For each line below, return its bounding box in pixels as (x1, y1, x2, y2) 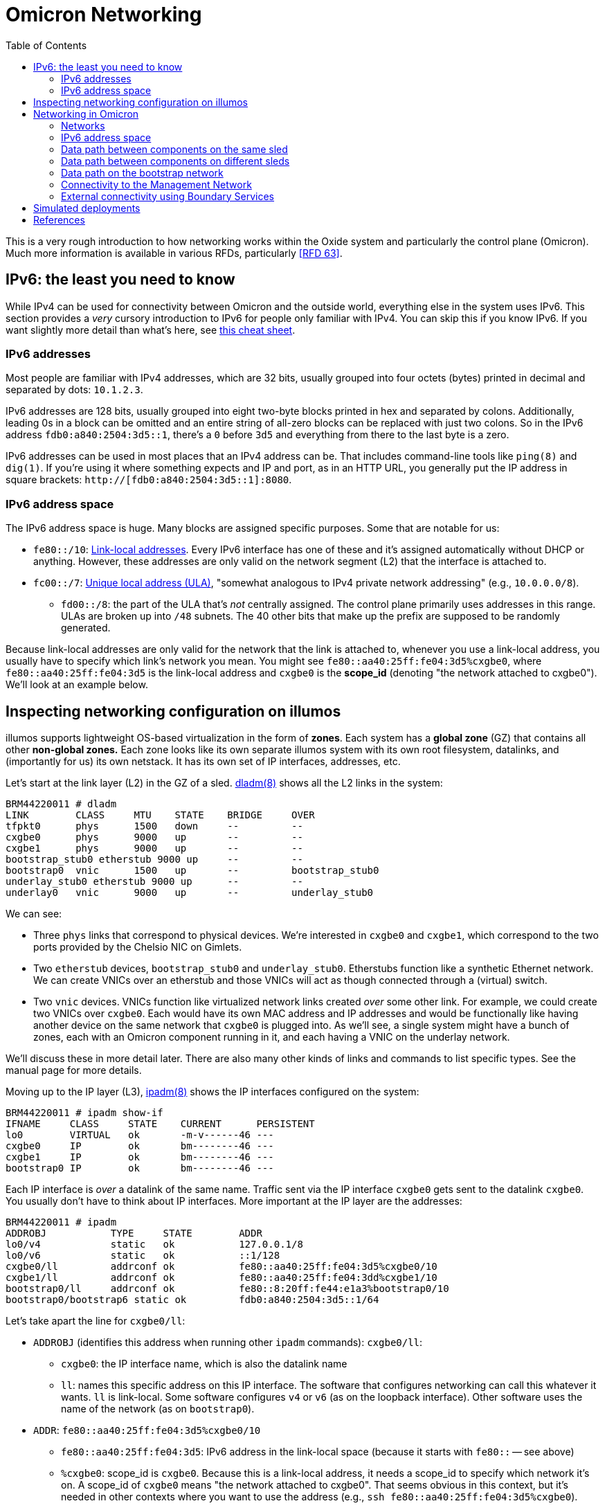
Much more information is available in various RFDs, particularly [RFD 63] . (6, 246, 343, 259)
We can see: (6, 907, 62, 919)
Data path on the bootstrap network (61, 166, 224, 179)
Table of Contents (6, 39, 87, 51)
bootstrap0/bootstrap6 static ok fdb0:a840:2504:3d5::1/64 (6, 1293, 379, 1305)
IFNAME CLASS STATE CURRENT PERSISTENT (6, 1117, 315, 1129)
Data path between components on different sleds (61, 154, 290, 167)
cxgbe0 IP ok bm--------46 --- (6, 1140, 274, 1151)
